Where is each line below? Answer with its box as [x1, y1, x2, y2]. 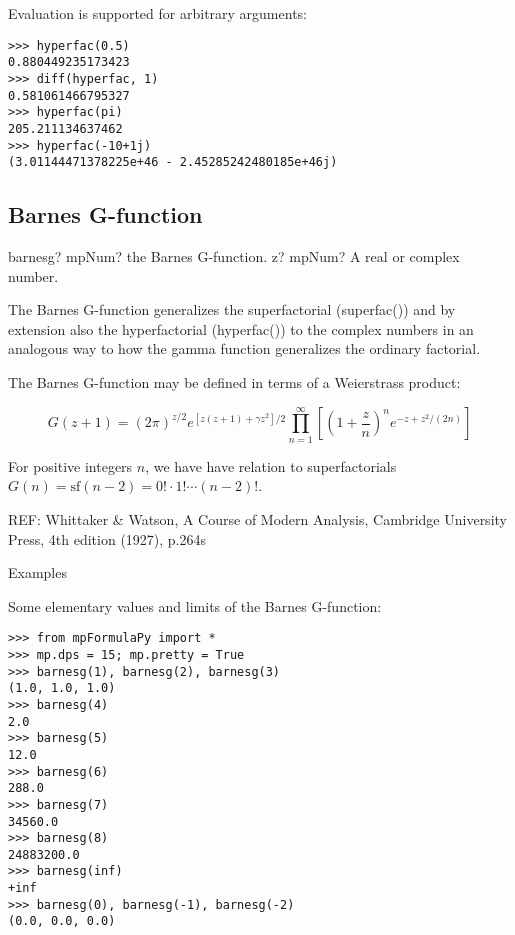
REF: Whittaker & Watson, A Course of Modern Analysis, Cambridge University [8, 508, 507, 529]
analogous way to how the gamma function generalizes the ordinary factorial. [8, 338, 481, 359]
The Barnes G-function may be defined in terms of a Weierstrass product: [8, 372, 461, 393]
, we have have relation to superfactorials [145, 455, 397, 476]
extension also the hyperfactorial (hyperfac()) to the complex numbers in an [8, 318, 474, 339]
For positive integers [8, 455, 133, 476]
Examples [8, 562, 67, 583]
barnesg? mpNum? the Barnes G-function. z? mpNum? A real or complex [8, 246, 460, 267]
